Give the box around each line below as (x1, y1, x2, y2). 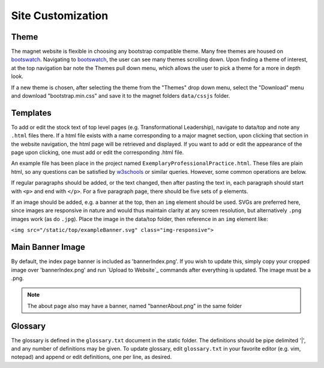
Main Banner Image (11, 242, 85, 252)
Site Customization (11, 9, 109, 22)
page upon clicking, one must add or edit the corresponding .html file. (11, 149, 184, 156)
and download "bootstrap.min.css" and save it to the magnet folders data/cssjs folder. (11, 92, 230, 99)
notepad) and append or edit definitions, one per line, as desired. (11, 354, 172, 361)
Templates (11, 108, 52, 118)
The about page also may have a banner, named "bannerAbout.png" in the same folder (27, 302, 242, 309)
